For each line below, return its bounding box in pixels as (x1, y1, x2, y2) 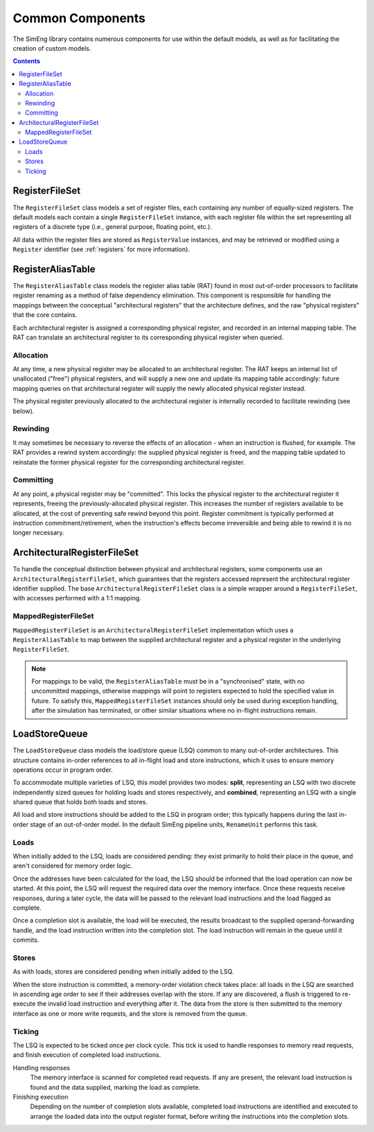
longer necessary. (12, 528, 65, 537)
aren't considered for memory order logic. (12, 861, 133, 870)
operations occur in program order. (12, 766, 114, 774)
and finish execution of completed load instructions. (12, 1051, 161, 1059)
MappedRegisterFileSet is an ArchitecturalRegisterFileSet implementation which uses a (12, 625, 294, 634)
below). (12, 407, 35, 415)
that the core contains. (12, 311, 78, 319)
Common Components (12, 10, 145, 26)
